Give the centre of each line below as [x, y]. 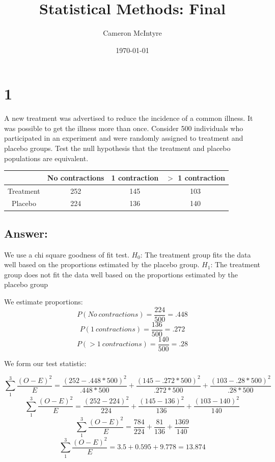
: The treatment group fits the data [196, 254]
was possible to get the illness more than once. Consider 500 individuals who [124, 128]
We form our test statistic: [45, 363]
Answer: [26, 233]
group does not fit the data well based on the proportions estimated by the [121, 274]
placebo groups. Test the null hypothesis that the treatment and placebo [117, 148]
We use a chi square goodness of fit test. [67, 254]
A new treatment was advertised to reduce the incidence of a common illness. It [129, 118]
